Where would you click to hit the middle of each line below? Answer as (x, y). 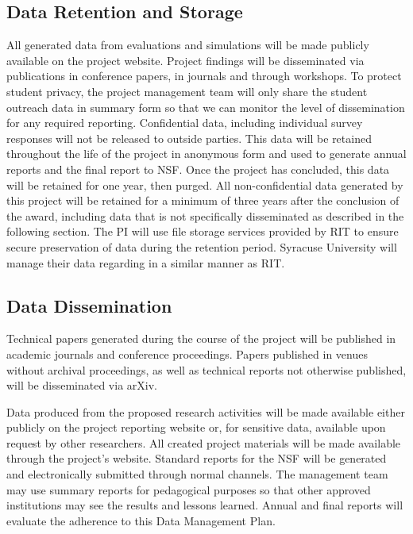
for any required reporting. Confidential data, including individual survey (185, 123)
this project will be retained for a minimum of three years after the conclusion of (203, 200)
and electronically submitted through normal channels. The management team (197, 474)
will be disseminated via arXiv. (82, 385)
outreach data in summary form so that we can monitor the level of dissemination (206, 107)
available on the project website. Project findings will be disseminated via (185, 60)
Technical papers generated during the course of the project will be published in (201, 338)
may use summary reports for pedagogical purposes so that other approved (189, 489)
